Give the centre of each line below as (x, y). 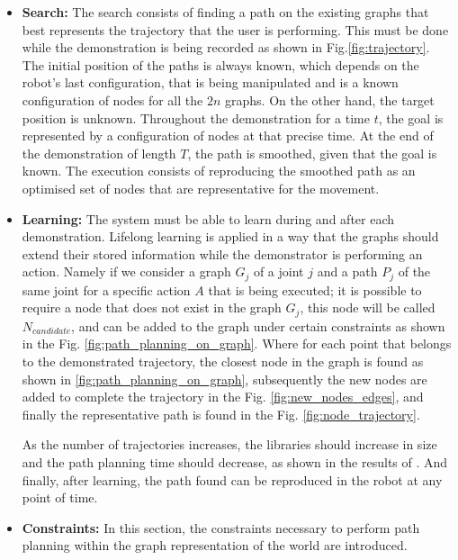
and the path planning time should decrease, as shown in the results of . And (235, 461)
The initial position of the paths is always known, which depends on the (220, 64)
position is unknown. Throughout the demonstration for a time (196, 117)
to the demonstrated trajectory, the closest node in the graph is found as (223, 361)
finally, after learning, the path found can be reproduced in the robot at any (232, 479)
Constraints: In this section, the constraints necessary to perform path (221, 527)
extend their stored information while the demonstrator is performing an (222, 253)
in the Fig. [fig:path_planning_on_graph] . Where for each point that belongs (237, 343)
